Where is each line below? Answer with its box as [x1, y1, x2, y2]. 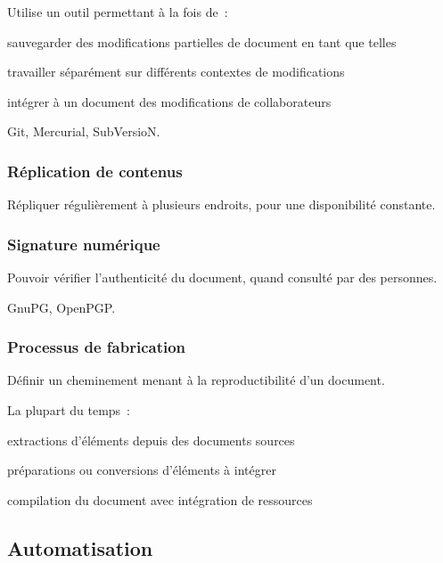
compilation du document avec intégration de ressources [7, 490, 313, 509]
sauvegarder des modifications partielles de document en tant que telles [7, 32, 397, 51]
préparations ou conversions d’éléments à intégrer [7, 461, 276, 479]
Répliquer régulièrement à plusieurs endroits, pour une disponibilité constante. [7, 195, 436, 214]
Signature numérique [7, 233, 160, 255]
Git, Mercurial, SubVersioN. [7, 122, 160, 141]
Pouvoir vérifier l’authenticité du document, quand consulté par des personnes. [7, 268, 438, 286]
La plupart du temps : [7, 401, 130, 419]
